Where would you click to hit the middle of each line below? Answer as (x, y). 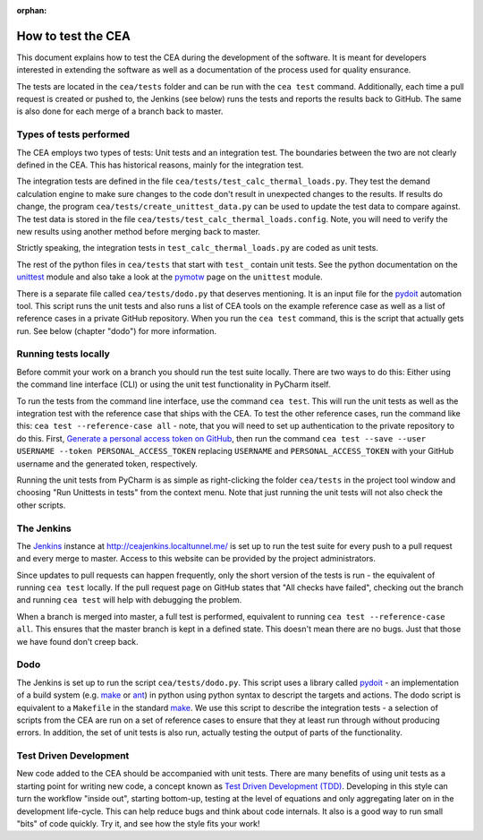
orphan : (32, 10)
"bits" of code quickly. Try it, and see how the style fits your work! (138, 824)
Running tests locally (64, 354)
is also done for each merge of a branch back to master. (120, 111)
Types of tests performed (73, 134)
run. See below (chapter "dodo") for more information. (117, 330)
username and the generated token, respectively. (107, 463)
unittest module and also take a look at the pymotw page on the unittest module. (169, 277)
